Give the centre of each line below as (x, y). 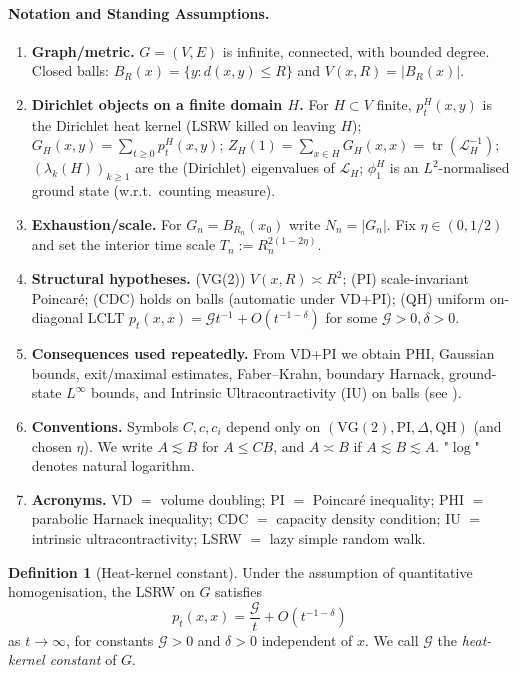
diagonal (57, 317)
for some (351, 317)
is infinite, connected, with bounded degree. (356, 50)
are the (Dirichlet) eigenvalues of (235, 167)
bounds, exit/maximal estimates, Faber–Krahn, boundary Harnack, (238, 372)
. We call (391, 639)
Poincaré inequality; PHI (388, 498)
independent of (307, 639)
